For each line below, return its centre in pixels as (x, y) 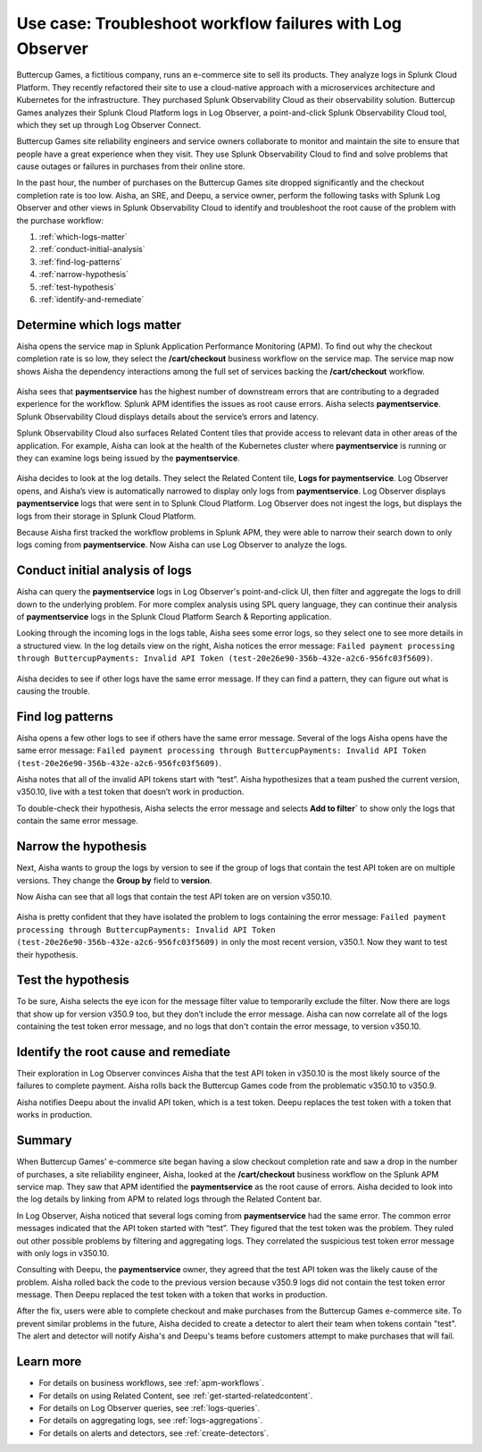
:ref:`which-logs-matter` (83, 237)
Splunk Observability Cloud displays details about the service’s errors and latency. (167, 417)
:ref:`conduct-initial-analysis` (92, 249)
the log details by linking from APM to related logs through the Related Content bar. (169, 1199)
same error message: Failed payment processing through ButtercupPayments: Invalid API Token (221, 750)
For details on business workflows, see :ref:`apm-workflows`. (151, 1383)
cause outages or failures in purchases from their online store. (131, 166)
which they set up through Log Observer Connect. (109, 124)
